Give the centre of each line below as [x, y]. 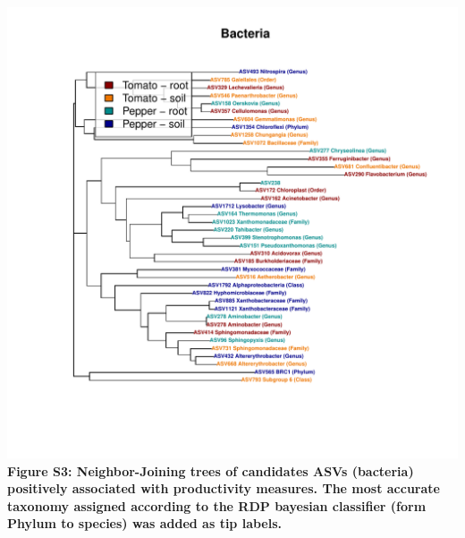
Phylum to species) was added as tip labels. [145, 523]
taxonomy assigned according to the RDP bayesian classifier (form [217, 505]
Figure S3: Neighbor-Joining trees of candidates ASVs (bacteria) [211, 470]
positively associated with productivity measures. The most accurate [224, 488]
